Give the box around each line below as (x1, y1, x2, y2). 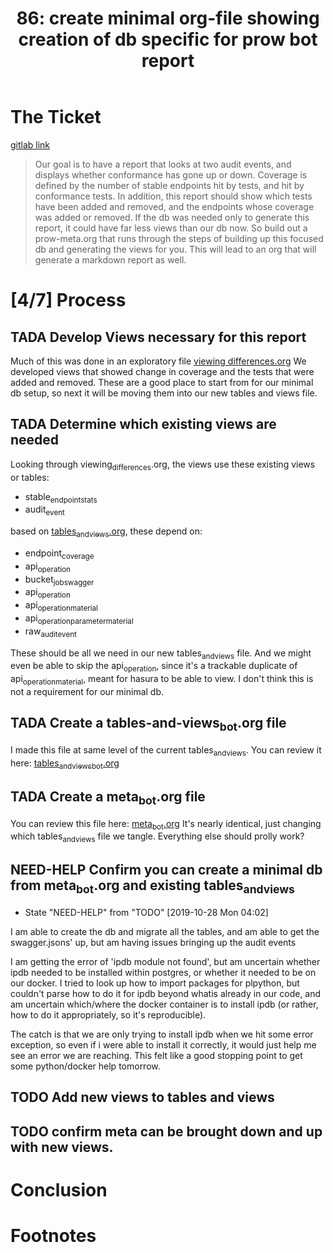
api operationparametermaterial (24, 612, 134, 626)
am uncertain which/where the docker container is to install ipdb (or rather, (10, 998, 319, 1011)
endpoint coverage (24, 547, 95, 561)
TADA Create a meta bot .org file (10, 788, 206, 808)
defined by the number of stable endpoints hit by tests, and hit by (34, 179, 305, 191)
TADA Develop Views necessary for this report (10, 328, 307, 346)
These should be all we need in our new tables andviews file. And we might (10, 647, 312, 661)
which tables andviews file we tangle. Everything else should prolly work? (10, 830, 305, 845)
